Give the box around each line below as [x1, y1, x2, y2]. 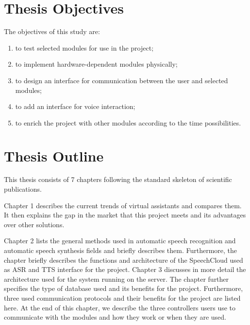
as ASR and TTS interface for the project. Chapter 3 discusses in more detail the [4, 264, 246, 274]
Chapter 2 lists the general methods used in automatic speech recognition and [4, 235, 236, 246]
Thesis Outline [4, 146, 104, 166]
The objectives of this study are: [4, 26, 100, 36]
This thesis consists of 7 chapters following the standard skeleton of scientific [4, 174, 232, 184]
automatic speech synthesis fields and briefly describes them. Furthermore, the [4, 245, 237, 255]
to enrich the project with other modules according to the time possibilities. [15, 117, 241, 127]
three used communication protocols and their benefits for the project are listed [4, 292, 241, 303]
